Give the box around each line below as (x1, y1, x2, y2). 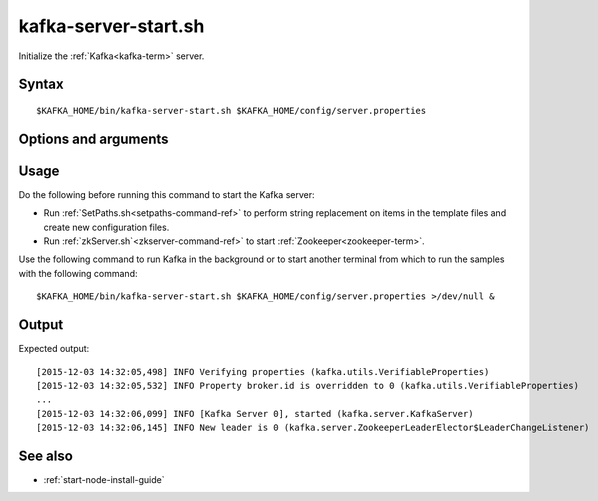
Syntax (18, 76, 64, 93)
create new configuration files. (43, 221, 170, 233)
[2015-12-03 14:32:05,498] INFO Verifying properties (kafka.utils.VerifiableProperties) (36, 366, 490, 377)
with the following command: (18, 267, 138, 279)
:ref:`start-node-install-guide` (43, 473, 165, 485)
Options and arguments (18, 130, 169, 147)
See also (18, 447, 74, 464)
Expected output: (18, 343, 90, 355)
